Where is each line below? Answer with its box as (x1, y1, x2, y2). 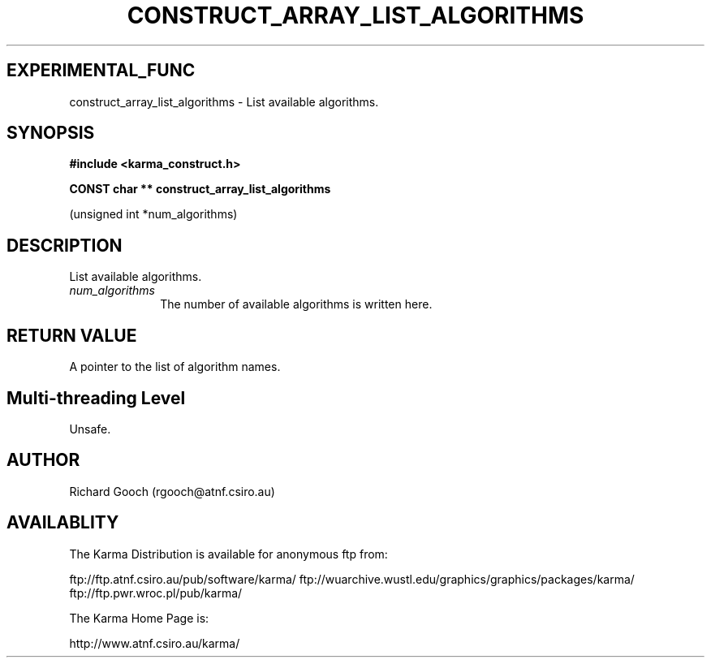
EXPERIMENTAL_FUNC (6, 60, 196, 81)
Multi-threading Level (6, 387, 186, 408)
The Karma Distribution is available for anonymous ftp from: (69, 546, 388, 561)
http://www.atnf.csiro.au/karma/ (69, 636, 240, 650)
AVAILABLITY (6, 512, 119, 533)
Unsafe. (69, 421, 111, 436)
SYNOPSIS (6, 123, 95, 144)
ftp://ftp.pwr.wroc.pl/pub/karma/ (69, 585, 243, 600)
